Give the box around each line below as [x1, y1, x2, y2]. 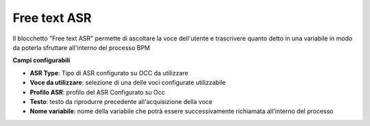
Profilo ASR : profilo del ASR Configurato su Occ [29, 88, 166, 96]
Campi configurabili [12, 56, 71, 64]
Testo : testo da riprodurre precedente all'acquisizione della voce [29, 97, 212, 105]
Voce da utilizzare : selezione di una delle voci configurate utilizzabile [29, 79, 226, 87]
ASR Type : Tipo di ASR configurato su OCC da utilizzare [29, 68, 188, 77]
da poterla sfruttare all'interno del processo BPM [12, 43, 151, 51]
